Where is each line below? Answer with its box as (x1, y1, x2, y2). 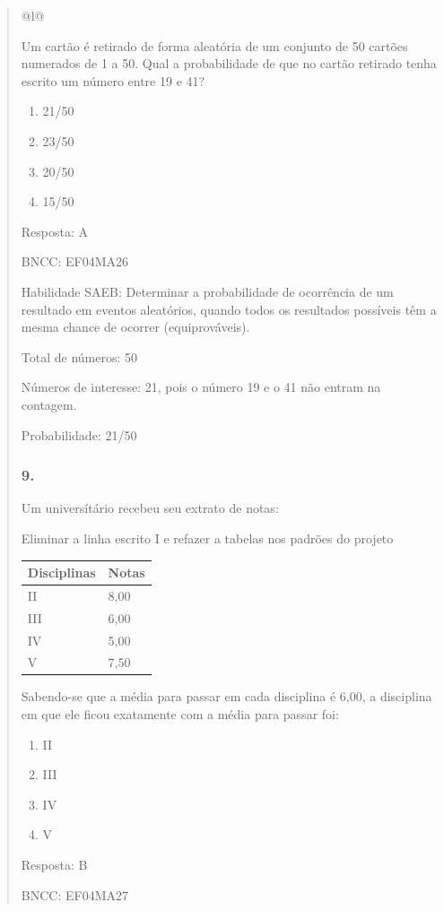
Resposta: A (21, 221, 89, 240)
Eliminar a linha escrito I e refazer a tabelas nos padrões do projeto (21, 528, 394, 547)
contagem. (21, 395, 77, 413)
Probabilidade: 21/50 (21, 425, 137, 444)
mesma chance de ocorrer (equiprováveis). (21, 317, 250, 336)
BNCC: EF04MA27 (21, 885, 128, 904)
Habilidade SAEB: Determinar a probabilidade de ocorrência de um (21, 282, 394, 300)
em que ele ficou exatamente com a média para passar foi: (21, 705, 339, 724)
